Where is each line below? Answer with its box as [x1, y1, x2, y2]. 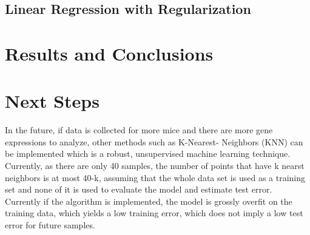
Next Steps [5, 88, 99, 113]
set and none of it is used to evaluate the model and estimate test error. [5, 183, 272, 196]
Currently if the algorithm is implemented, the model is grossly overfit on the [5, 194, 292, 207]
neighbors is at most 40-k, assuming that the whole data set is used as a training [5, 171, 306, 184]
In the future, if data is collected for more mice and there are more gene [5, 124, 273, 136]
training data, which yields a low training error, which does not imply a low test [5, 207, 303, 219]
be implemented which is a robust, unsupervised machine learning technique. [5, 147, 291, 160]
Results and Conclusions [5, 41, 214, 65]
